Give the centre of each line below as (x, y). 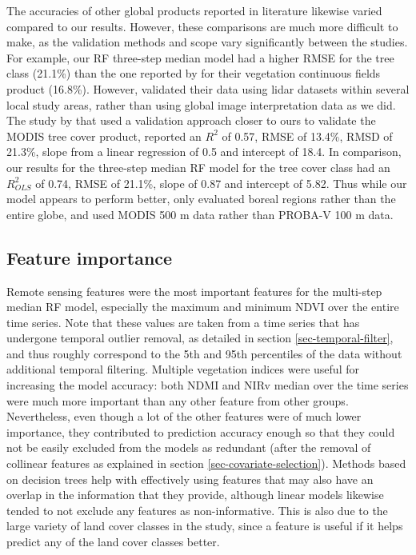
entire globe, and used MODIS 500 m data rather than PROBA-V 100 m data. (200, 214)
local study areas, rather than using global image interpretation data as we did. (201, 104)
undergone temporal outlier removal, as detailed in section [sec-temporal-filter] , (200, 338)
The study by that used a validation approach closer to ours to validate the (191, 120)
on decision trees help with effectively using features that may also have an (190, 479)
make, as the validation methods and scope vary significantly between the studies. (207, 42)
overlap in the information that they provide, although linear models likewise (195, 495)
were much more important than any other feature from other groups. (178, 400)
